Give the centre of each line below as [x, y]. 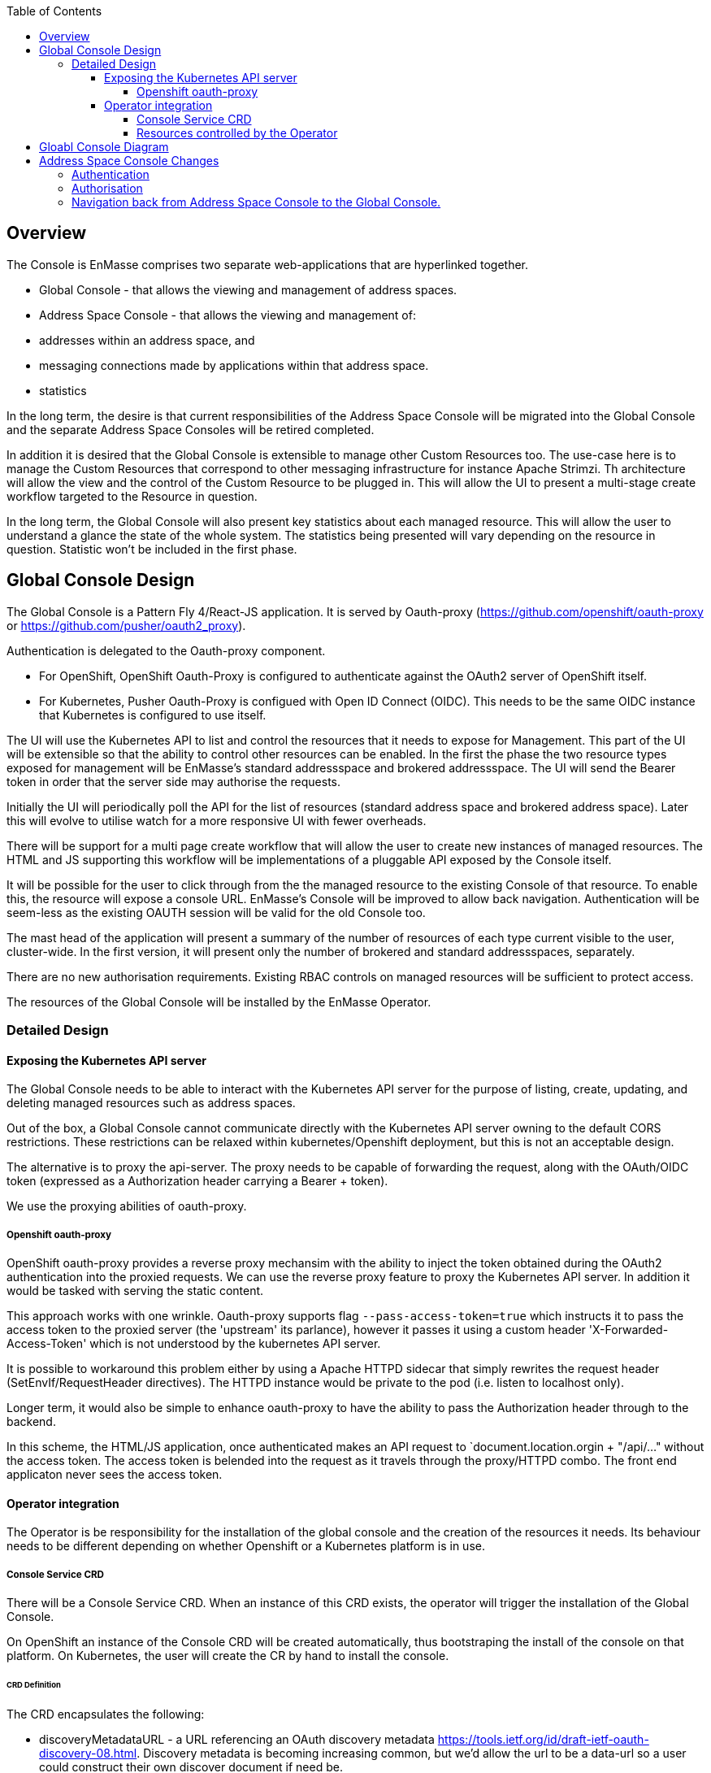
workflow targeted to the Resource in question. [132, 496]
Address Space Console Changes [129, 161]
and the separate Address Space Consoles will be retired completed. [191, 429]
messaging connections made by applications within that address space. [234, 365]
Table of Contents [54, 11]
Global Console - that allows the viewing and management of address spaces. [248, 289]
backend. [31, 1422]
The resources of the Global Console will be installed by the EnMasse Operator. [219, 1002]
